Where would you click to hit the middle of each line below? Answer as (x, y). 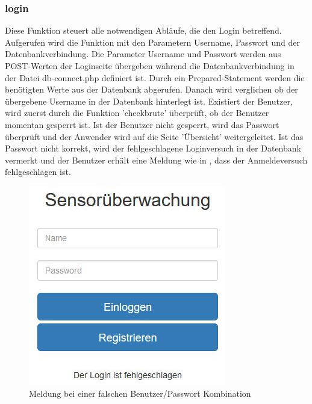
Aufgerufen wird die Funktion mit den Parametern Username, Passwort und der (152, 42)
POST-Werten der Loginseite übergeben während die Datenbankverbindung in (150, 66)
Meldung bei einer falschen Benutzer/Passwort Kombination (140, 393)
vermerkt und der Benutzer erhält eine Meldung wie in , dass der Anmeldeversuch (156, 160)
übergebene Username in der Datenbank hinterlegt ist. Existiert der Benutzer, (149, 101)
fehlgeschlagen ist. (38, 172)
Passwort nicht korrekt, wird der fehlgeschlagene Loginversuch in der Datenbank (153, 148)
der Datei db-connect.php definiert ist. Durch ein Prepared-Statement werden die (155, 77)
